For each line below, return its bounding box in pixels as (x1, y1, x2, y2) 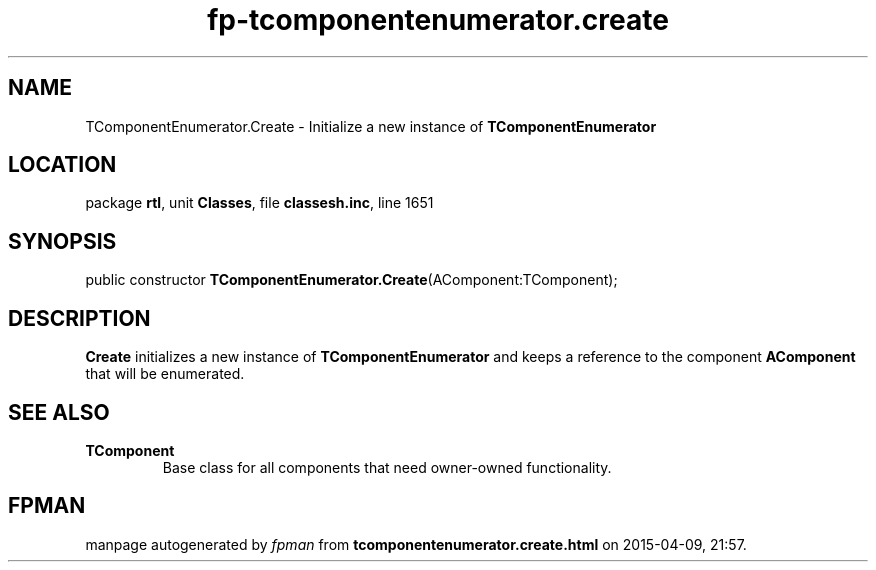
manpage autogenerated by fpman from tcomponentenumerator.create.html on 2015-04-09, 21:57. (85, 535, 747, 553)
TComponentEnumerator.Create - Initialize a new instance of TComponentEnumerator (85, 117, 657, 135)
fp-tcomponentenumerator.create (207, 3, 669, 37)
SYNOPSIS (8, 228, 117, 254)
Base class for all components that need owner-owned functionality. (162, 458, 612, 476)
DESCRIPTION (8, 305, 151, 331)
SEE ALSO (8, 399, 110, 425)
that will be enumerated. (85, 365, 245, 383)
